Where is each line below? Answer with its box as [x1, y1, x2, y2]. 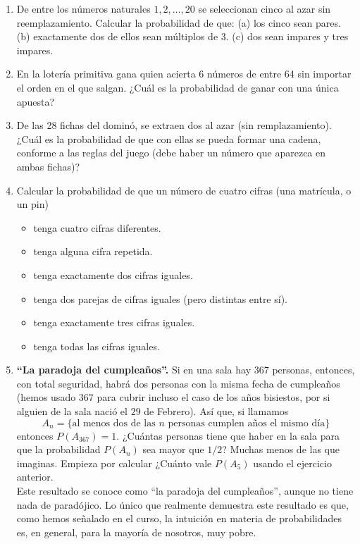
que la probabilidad [16, 442, 101, 457]
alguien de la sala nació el [16, 404, 128, 419]
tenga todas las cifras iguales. [33, 338, 160, 353]
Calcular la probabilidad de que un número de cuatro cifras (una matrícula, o [16, 183, 352, 197]
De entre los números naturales [16, 1, 151, 16]
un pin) [16, 197, 49, 211]
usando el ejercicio [253, 455, 332, 470]
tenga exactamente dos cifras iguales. [33, 267, 193, 282]
